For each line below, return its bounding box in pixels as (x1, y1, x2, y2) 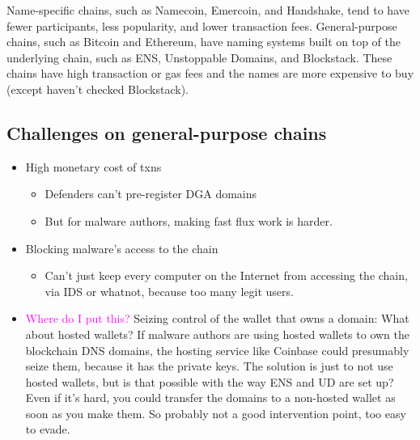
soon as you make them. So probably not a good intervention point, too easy (25, 404, 406, 421)
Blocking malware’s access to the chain (25, 239, 218, 256)
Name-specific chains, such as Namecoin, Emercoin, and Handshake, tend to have (6, 2, 409, 18)
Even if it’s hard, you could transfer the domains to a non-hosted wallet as (25, 389, 396, 406)
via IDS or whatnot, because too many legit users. (45, 282, 294, 299)
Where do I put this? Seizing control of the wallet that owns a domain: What (25, 310, 409, 327)
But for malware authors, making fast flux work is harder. (45, 212, 333, 229)
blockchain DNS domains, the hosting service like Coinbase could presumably (25, 341, 409, 358)
